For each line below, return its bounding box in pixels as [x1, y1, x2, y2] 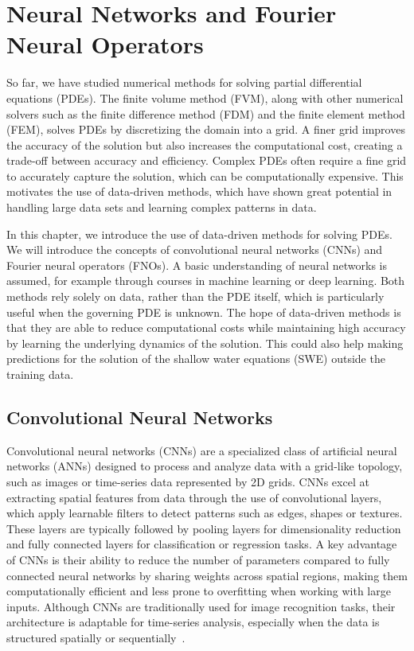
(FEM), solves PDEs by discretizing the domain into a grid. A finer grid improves [6, 121, 405, 138]
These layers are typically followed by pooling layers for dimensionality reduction [6, 520, 401, 536]
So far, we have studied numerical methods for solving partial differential [6, 74, 362, 91]
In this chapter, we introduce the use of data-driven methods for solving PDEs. [6, 225, 393, 242]
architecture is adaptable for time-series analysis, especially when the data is [6, 614, 380, 630]
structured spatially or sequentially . [6, 629, 186, 645]
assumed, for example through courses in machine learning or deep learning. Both [6, 272, 405, 289]
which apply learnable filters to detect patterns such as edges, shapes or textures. [6, 505, 403, 521]
